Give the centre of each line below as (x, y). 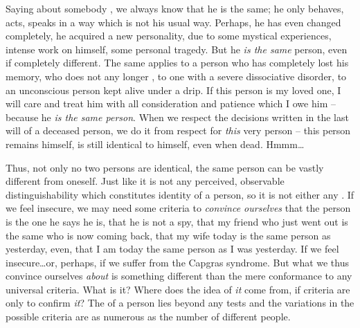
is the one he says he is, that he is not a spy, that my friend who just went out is (177, 221)
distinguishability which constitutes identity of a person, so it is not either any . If (180, 194)
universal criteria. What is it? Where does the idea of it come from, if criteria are (178, 289)
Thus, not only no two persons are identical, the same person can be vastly (165, 167)
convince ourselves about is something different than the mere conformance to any (179, 276)
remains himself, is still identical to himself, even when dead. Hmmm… (155, 144)
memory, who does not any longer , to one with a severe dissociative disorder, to (176, 76)
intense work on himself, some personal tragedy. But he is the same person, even (177, 49)
